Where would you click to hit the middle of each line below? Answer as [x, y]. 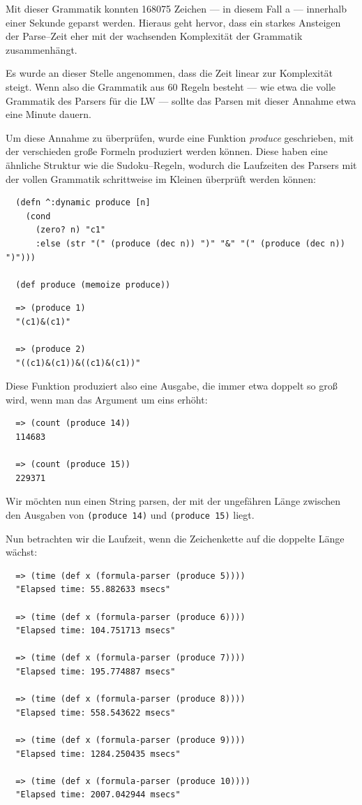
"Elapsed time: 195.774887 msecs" [96, 672]
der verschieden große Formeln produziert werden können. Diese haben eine [167, 151]
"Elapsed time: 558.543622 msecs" [96, 712]
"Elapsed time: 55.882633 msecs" [93, 590]
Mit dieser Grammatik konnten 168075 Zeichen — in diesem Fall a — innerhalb [176, 8]
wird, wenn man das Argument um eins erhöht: [107, 399]
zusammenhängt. [42, 49]
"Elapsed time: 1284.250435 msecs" [98, 754]
